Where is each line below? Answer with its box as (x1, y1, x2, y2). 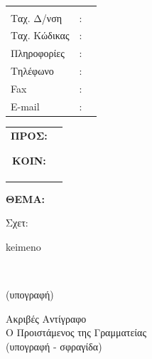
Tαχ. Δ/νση (11, 10, 63, 25)
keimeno (6, 239, 41, 254)
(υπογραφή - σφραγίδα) (6, 339, 102, 353)
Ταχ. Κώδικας (11, 28, 70, 43)
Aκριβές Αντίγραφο (6, 311, 87, 326)
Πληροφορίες (11, 46, 65, 61)
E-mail (11, 98, 40, 113)
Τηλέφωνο (11, 63, 54, 78)
